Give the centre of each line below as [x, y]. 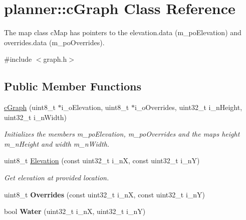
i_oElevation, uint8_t [95, 107]
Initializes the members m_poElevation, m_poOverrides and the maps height [122, 134]
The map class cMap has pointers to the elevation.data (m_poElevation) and [123, 32]
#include [18, 59]
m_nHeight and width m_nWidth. [57, 143]
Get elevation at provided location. [57, 178]
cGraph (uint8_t [30, 107]
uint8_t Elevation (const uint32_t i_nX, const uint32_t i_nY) [102, 160]
